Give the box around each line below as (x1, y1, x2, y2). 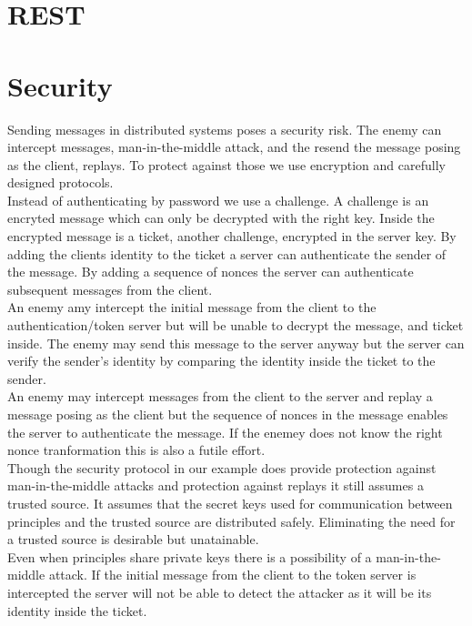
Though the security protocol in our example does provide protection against (7, 458, 437, 477)
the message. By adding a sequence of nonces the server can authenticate (7, 262, 414, 281)
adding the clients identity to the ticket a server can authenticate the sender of (7, 244, 447, 263)
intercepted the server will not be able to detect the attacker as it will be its (7, 582, 432, 601)
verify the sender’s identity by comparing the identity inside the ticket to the (7, 351, 436, 370)
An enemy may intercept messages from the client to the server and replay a (7, 387, 433, 406)
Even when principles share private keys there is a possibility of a (7, 547, 372, 566)
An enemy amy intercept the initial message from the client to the (7, 298, 377, 317)
